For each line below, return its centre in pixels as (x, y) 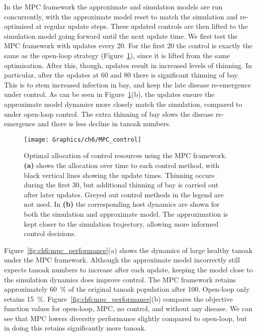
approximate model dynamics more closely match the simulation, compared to (123, 104)
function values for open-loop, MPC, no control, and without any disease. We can (128, 308)
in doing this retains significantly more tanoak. (75, 328)
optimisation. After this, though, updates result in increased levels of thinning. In (128, 65)
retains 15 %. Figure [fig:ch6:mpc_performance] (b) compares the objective (119, 298)
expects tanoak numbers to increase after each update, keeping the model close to (128, 269)
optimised (19, 26)
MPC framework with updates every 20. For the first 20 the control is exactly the (128, 45)
